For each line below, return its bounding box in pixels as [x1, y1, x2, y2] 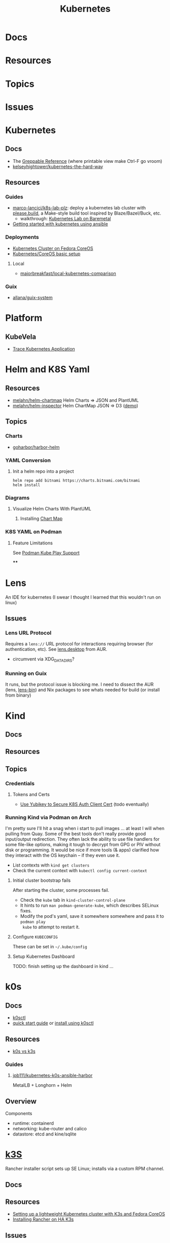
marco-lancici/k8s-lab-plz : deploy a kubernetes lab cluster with [12, 205, 146, 211]
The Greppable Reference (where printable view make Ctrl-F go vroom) [12, 158, 162, 164]
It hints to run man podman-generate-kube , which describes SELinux [20, 903, 159, 909]
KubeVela [5, 332, 37, 341]
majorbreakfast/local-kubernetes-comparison [20, 270, 117, 277]
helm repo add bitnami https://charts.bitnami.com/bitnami [12, 478, 141, 484]
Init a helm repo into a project [12, 468, 75, 474]
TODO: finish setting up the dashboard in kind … [12, 963, 114, 970]
